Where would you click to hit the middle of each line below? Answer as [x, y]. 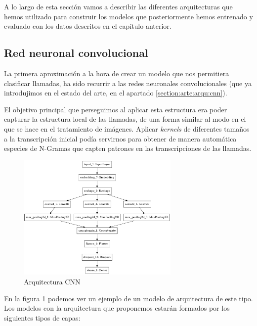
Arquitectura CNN [52, 281]
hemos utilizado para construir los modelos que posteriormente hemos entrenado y [128, 16]
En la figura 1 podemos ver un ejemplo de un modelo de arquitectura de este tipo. [128, 298]
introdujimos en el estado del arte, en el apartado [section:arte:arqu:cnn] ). [116, 93]
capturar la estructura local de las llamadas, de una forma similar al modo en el [125, 119]
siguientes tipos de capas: [42, 317]
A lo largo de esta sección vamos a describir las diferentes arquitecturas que [118, 6]
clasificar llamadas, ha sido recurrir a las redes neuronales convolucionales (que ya [128, 83]
